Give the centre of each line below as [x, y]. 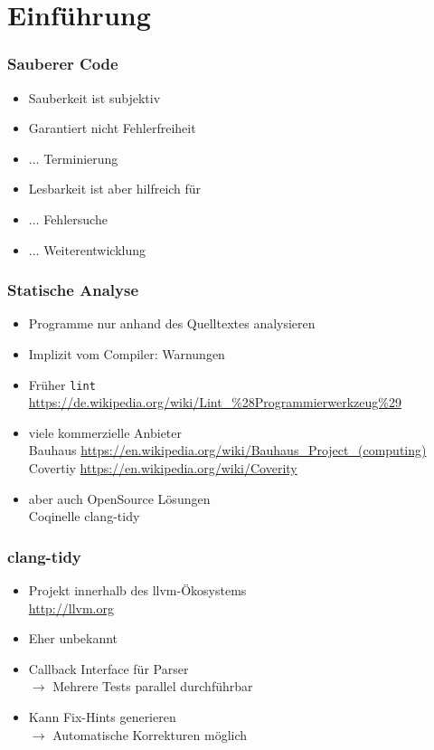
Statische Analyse [73, 290]
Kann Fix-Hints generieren [102, 716]
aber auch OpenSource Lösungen [119, 498]
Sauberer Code [63, 64]
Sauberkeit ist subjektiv [94, 97]
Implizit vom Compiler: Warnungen [127, 353]
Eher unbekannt [73, 638]
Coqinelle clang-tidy [84, 516]
